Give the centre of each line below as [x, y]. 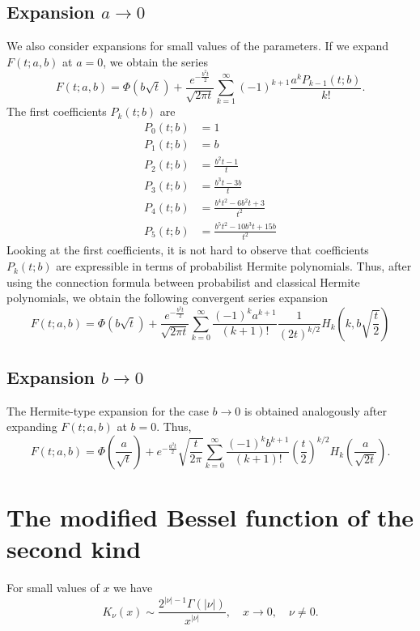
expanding [32, 426]
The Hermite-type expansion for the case [108, 410]
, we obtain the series [155, 61]
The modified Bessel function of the [210, 517]
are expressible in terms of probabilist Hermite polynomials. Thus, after [234, 266]
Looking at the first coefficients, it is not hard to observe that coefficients [188, 250]
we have [133, 588]
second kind [74, 549]
